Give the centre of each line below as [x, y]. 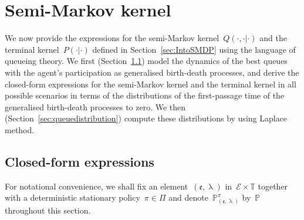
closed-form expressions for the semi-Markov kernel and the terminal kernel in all [151, 84]
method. [20, 129]
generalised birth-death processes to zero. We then [95, 106]
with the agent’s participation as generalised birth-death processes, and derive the [152, 72]
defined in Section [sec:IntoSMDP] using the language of [194, 49]
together [273, 186]
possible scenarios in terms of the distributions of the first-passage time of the [145, 95]
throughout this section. [48, 210]
